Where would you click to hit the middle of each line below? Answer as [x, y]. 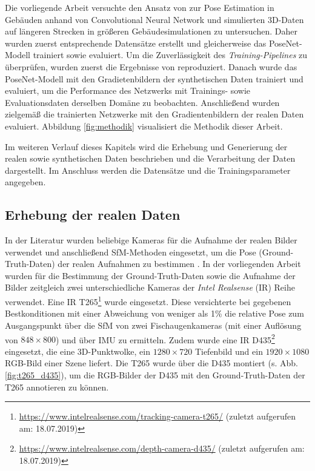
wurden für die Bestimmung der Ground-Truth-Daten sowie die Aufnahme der [150, 275]
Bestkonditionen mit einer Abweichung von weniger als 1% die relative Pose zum [154, 313]
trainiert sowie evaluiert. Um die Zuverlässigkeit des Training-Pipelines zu [170, 55]
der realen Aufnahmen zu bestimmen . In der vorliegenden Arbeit [179, 264]
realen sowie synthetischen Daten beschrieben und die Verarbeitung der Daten [150, 158]
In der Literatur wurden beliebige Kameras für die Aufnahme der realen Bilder [151, 240]
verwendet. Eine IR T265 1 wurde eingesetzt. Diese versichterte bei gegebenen [148, 301]
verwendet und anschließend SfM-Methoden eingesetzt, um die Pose [131, 252]
